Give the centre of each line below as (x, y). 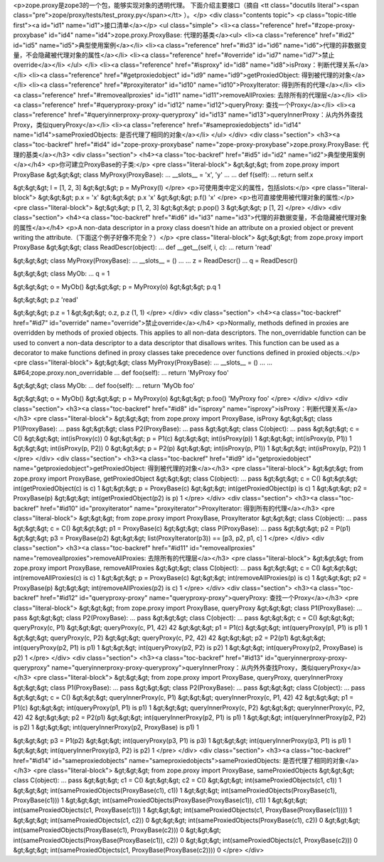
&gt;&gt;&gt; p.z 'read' (46, 300)
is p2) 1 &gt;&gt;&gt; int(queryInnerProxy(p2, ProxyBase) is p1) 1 (106, 727)
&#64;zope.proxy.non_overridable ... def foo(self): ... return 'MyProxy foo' (121, 372)
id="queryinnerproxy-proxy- (306, 658)
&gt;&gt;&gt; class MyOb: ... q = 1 (62, 273)
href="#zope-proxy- (325, 25)
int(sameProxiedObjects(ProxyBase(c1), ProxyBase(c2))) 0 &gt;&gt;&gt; (117, 830)
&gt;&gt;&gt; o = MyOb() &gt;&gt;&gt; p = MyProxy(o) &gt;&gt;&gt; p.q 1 (117, 287)
